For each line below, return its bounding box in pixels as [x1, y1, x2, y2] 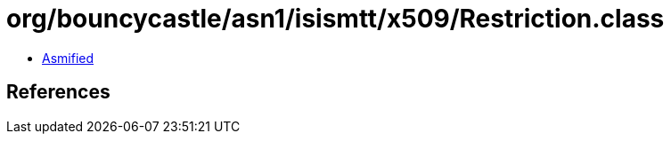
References [6, 81, 110, 104]
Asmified [42, 50, 94, 66]
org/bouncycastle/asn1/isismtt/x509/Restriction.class [6, 4, 665, 34]
